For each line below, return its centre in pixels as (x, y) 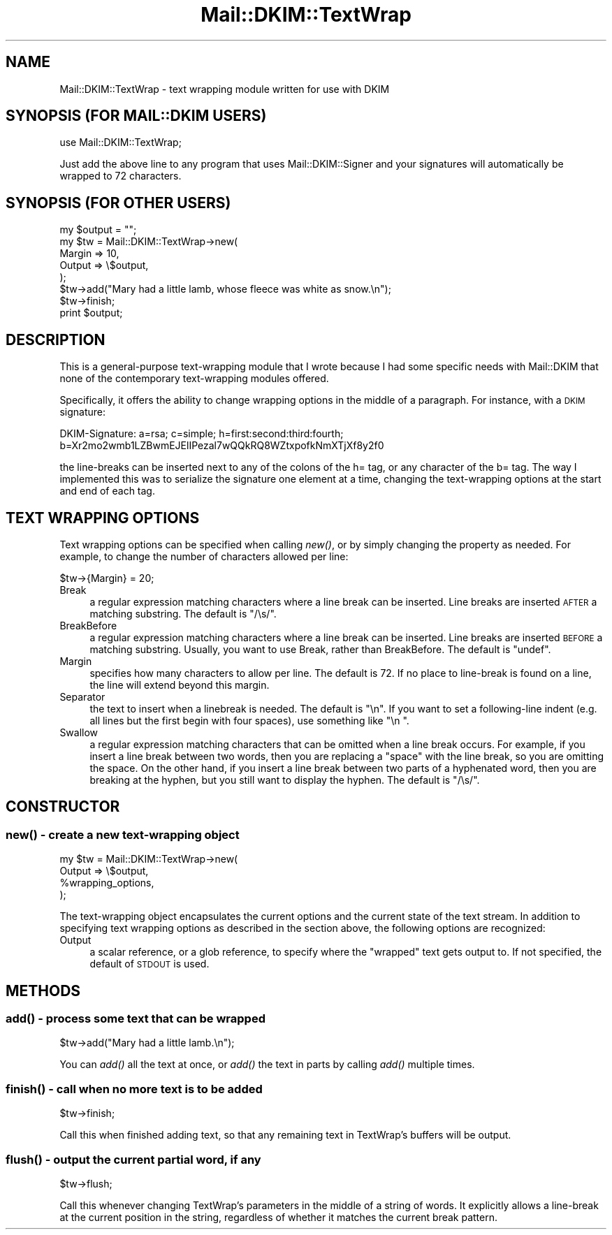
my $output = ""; (98, 230)
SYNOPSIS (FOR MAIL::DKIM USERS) (136, 116)
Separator (82, 696)
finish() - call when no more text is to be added (134, 1089)
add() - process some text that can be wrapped (136, 1019)
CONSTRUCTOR (63, 807)
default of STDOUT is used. (150, 964)
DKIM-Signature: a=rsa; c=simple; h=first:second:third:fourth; (202, 434)
